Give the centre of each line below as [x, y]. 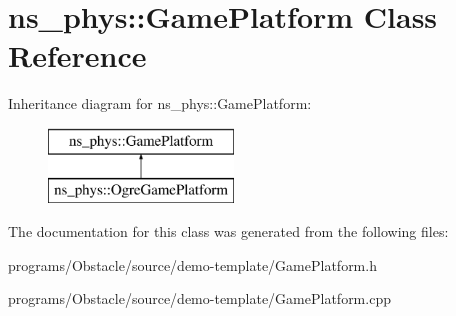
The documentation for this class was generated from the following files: [228, 231]
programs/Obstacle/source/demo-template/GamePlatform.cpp [199, 298]
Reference [77, 55]
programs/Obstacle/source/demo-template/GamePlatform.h [192, 264]
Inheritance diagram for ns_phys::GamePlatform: [160, 103]
